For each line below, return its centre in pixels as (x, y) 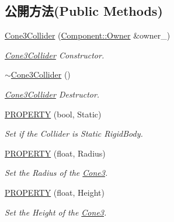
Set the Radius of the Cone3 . (56, 173)
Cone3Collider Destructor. (52, 94)
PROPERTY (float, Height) (55, 192)
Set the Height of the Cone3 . (56, 212)
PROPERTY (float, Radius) (55, 153)
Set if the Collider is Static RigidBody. (74, 133)
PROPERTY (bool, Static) (53, 114)
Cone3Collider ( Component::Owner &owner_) (88, 35)
